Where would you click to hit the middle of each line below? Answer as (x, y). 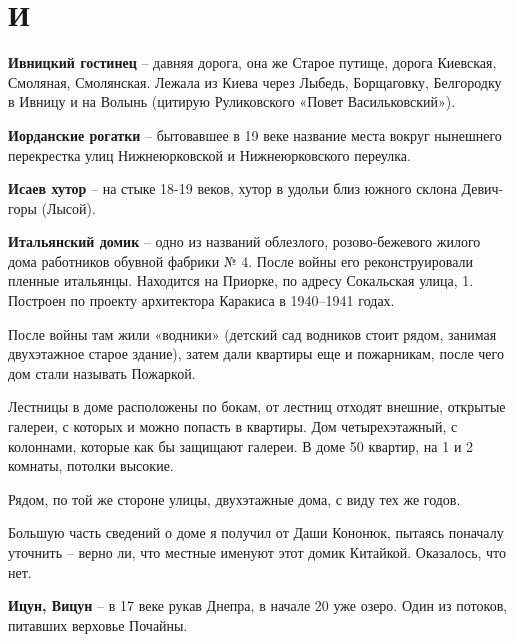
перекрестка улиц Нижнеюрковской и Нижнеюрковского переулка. (209, 154)
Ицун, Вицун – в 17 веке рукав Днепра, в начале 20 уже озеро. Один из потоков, (258, 605)
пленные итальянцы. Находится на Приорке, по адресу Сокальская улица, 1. (241, 280)
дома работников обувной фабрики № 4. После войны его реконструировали (241, 260)
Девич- (482, 188)
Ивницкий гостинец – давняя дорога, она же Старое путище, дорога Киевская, (252, 62)
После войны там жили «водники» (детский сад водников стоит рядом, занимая (252, 333)
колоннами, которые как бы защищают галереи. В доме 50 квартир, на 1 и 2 (241, 445)
